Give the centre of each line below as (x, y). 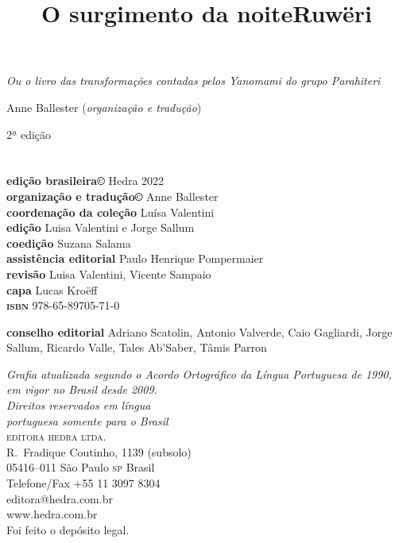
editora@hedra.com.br (60, 498)
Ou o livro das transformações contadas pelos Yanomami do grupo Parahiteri (194, 81)
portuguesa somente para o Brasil (87, 420)
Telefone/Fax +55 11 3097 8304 (83, 483)
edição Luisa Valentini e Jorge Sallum (101, 227)
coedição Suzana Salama (69, 243)
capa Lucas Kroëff (52, 289)
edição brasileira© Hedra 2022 (85, 181)
